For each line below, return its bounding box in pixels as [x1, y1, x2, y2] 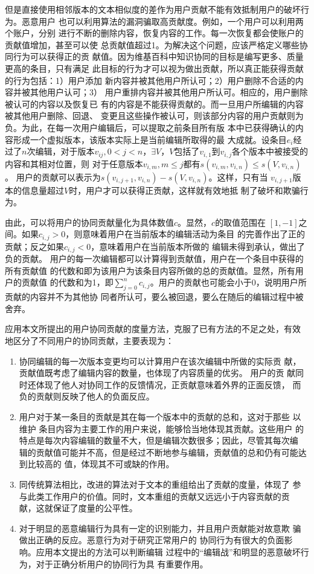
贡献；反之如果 [5, 240, 64, 252]
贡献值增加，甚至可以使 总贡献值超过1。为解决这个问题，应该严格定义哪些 [5, 38, 300, 51]
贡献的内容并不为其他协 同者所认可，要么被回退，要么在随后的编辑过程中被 [5, 290, 304, 303]
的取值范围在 [215, 215, 266, 228]
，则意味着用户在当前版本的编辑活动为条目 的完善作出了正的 [65, 228, 305, 240]
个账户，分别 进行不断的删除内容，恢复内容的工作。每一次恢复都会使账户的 [5, 27, 304, 39]
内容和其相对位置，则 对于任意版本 [5, 157, 143, 170]
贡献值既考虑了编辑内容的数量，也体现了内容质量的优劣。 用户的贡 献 [19, 366, 296, 379]
